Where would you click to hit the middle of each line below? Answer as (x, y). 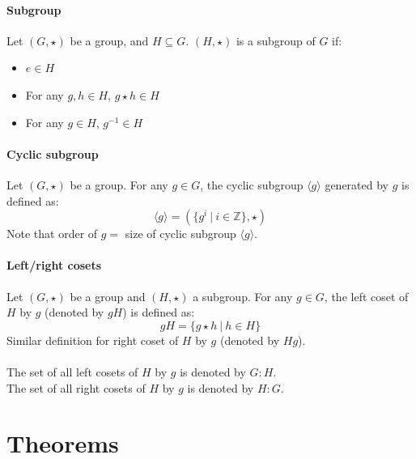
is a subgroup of (276, 40)
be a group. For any (119, 184)
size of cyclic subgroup (180, 234)
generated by (357, 184)
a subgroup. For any (243, 296)
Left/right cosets (54, 265)
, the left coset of (366, 296)
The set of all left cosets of (72, 371)
